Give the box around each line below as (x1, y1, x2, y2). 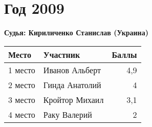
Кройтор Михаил (43, 93, 104, 105)
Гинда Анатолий (43, 78, 101, 91)
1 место (8, 63, 35, 76)
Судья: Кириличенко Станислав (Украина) (4, 27, 148, 38)
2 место (8, 78, 35, 91)
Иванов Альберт (43, 63, 101, 76)
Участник (43, 48, 80, 60)
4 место (8, 108, 35, 120)
